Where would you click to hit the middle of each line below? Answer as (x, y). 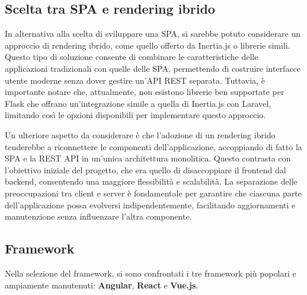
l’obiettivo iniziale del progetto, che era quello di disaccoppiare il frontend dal (145, 169)
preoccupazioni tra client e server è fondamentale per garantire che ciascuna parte (153, 193)
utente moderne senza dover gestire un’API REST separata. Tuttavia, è (135, 80)
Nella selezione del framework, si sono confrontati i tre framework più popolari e (151, 273)
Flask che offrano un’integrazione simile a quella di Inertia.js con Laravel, (138, 103)
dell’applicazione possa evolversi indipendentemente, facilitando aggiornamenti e (150, 204)
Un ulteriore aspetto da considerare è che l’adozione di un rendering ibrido (140, 134)
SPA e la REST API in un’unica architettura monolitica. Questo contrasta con (148, 158)
